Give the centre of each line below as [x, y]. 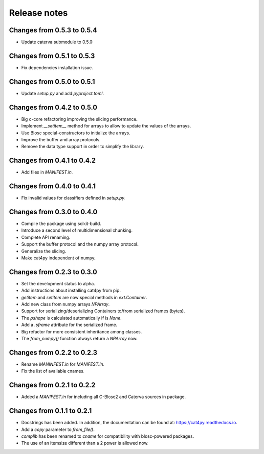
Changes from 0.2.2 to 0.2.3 [53, 352]
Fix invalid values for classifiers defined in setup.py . [73, 198]
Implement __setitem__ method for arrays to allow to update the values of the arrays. [106, 126]
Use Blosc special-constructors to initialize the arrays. [76, 133]
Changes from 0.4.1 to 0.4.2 [52, 161]
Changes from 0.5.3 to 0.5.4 [53, 30]
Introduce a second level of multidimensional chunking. [77, 230]
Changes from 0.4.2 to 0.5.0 [53, 107]
